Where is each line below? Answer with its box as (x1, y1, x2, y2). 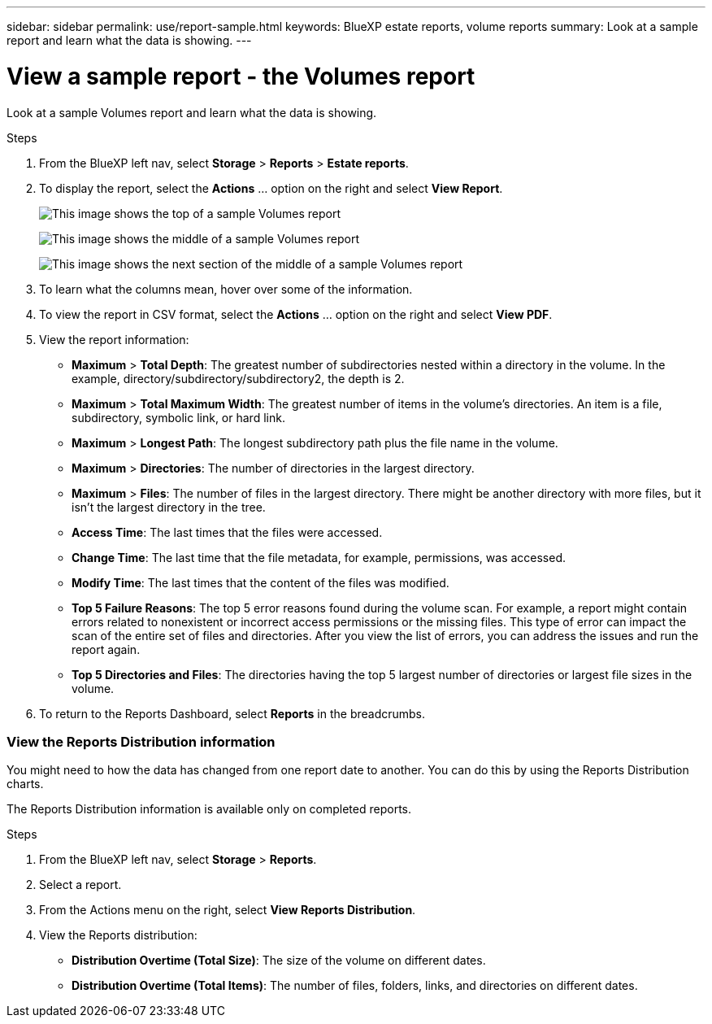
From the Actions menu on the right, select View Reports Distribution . (39, 903, 416, 917)
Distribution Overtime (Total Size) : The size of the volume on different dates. (72, 953, 486, 968)
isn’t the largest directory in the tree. (72, 499, 266, 514)
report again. (72, 642, 141, 656)
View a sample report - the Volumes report (7, 62, 475, 90)
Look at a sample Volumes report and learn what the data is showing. (7, 105, 377, 120)
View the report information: (39, 332, 189, 346)
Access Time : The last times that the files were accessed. (72, 525, 383, 539)
